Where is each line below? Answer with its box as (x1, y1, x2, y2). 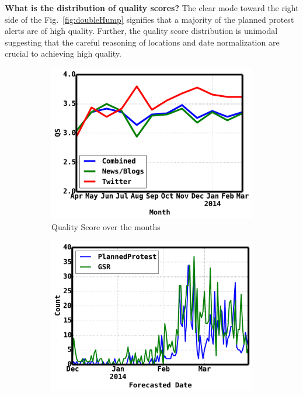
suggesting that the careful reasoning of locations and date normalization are (5, 36, 280, 48)
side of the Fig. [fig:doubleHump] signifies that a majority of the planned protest (5, 13, 294, 25)
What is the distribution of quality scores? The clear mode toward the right (5, 2, 299, 13)
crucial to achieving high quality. (5, 47, 121, 60)
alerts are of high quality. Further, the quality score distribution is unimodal (5, 25, 278, 37)
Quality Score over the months (51, 220, 161, 232)
